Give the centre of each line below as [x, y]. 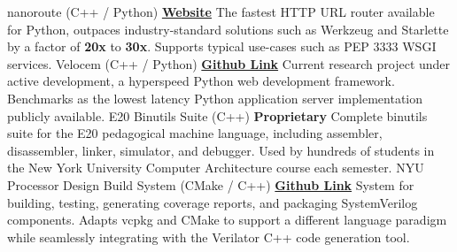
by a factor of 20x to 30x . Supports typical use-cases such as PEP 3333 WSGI [222, 46]
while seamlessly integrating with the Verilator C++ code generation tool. [209, 237]
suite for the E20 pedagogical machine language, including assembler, [195, 133]
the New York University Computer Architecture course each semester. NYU [216, 168]
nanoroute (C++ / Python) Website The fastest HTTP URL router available [221, 11]
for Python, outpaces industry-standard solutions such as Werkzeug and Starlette [228, 29]
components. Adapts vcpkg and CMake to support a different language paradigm [227, 220]
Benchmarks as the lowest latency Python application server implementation [215, 98]
